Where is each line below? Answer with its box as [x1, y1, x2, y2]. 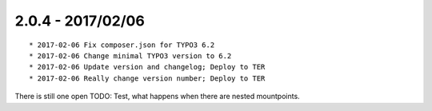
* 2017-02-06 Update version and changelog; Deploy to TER [29, 62, 266, 72]
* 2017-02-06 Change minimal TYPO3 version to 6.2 [29, 51, 232, 60]
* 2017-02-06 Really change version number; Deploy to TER [29, 73, 266, 83]
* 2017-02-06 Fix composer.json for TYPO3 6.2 [29, 40, 215, 50]
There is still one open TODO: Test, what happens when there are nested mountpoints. [14, 92, 300, 101]
